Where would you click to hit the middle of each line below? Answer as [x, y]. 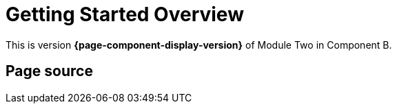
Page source [49, 71]
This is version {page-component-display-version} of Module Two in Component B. [199, 45]
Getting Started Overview [125, 14]
